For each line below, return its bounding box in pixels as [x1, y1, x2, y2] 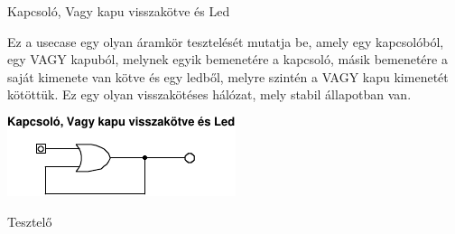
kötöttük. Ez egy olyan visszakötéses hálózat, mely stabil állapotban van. [7, 85, 412, 104]
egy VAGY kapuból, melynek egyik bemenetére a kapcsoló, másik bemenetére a [7, 50, 448, 69]
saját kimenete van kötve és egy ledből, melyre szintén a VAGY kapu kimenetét [7, 67, 449, 86]
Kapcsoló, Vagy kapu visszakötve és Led [7, 2, 230, 20]
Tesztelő [7, 211, 52, 230]
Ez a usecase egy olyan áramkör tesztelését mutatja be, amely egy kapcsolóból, [7, 32, 444, 51]
